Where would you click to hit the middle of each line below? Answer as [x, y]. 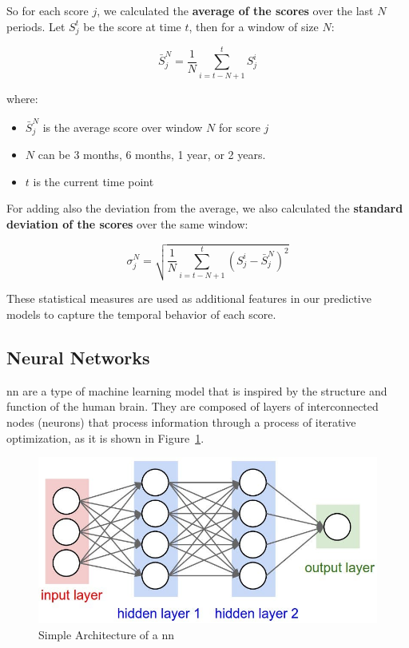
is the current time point [93, 181]
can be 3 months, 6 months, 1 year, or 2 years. [152, 155]
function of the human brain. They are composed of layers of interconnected [193, 406]
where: [22, 99]
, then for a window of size [254, 26]
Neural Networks [78, 357]
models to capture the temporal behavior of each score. [141, 314]
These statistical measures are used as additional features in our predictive [189, 298]
